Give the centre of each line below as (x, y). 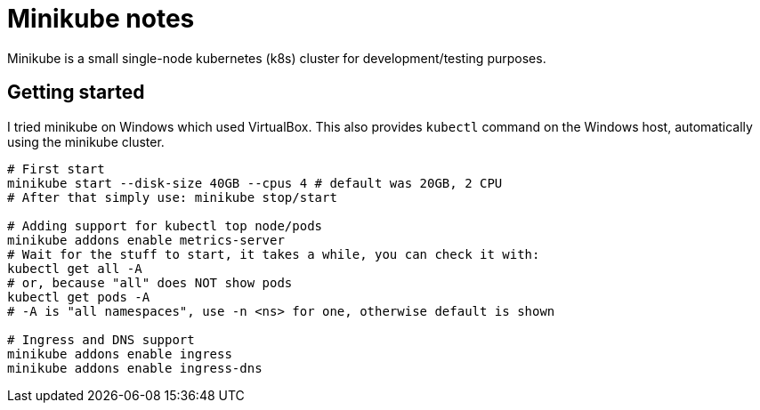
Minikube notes (101, 19)
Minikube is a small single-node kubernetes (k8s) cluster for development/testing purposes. (277, 58)
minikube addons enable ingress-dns (135, 368)
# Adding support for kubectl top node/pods (165, 225)
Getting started (76, 92)
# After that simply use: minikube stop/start (172, 197)
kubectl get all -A (75, 268)
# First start (56, 169)
